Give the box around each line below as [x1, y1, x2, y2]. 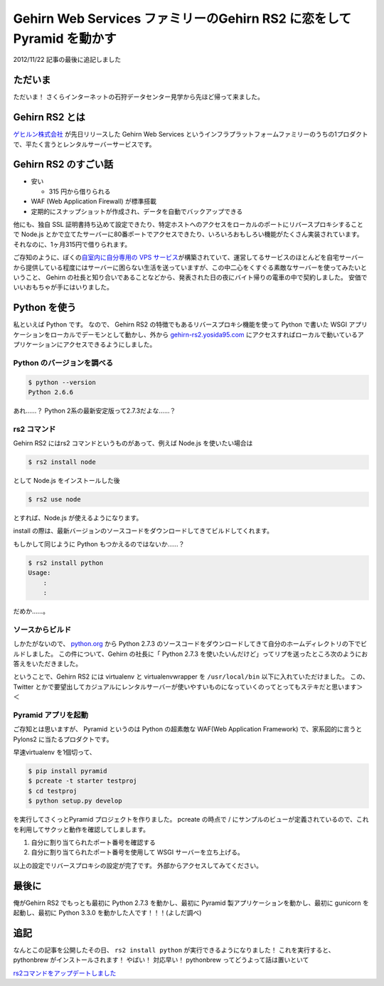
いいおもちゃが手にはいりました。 [13, 283, 113, 292]
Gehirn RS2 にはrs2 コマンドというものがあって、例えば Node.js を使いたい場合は [13, 439, 253, 447]
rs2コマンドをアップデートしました [13, 968, 117, 977]
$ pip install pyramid [28, 767, 107, 775]
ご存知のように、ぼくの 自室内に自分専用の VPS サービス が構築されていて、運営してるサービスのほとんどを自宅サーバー [13, 253, 364, 262]
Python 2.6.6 [28, 388, 74, 396]
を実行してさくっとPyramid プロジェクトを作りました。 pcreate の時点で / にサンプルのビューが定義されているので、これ [13, 815, 369, 824]
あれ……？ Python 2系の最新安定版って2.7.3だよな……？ [13, 406, 176, 415]
